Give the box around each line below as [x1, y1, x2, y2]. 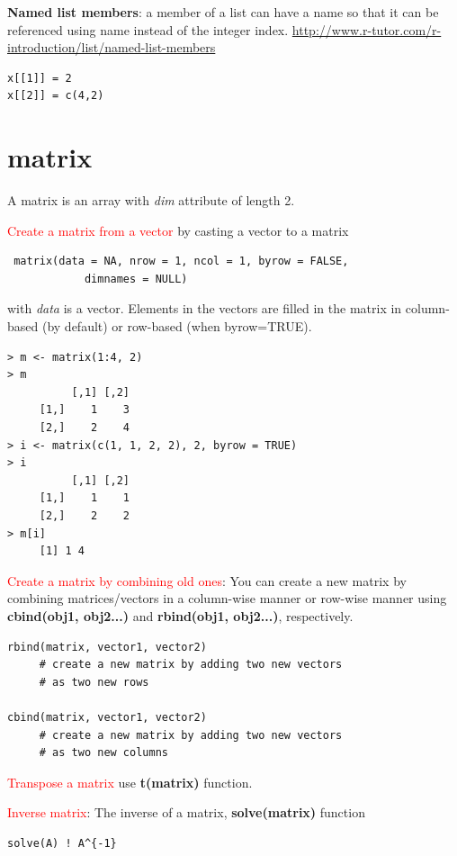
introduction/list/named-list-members [7, 38, 216, 57]
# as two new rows [39, 675, 149, 689]
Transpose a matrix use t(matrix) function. [7, 772, 253, 791]
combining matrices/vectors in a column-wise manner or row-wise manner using [7, 589, 447, 608]
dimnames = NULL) [84, 272, 188, 285]
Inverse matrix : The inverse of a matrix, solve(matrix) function [7, 803, 365, 822]
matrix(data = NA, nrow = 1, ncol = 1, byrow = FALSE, [13, 255, 349, 268]
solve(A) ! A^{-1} [7, 836, 117, 850]
